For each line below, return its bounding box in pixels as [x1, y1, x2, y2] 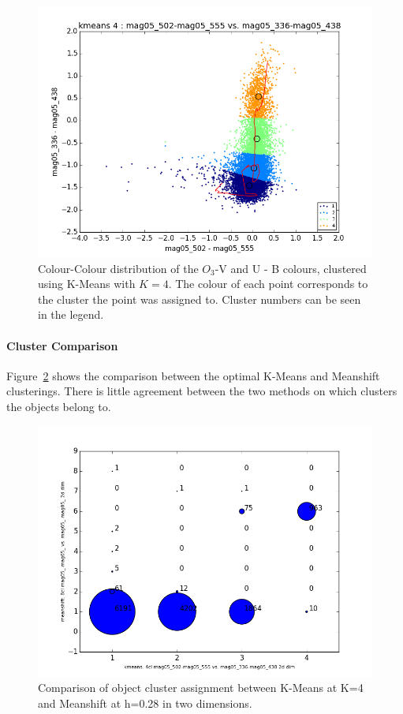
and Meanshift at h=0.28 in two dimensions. [38, 694, 252, 711]
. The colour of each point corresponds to [168, 275, 368, 292]
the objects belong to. [6, 398, 111, 414]
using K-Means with [38, 275, 136, 292]
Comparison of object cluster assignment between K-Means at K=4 [38, 679, 364, 696]
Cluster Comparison [6, 337, 118, 353]
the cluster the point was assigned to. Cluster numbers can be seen [38, 290, 361, 307]
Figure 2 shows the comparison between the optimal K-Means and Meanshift [6, 367, 380, 383]
